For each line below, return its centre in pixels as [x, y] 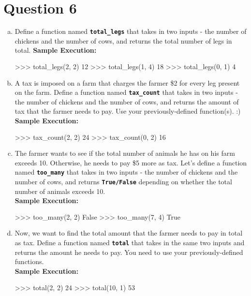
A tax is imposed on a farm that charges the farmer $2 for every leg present [127, 82]
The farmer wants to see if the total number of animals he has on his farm [125, 153]
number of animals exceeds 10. [60, 191]
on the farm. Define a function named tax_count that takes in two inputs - [126, 92]
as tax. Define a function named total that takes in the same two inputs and [130, 243]
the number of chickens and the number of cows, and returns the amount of [127, 101]
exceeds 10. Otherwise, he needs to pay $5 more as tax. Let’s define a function [131, 162]
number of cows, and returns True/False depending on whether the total [123, 182]
